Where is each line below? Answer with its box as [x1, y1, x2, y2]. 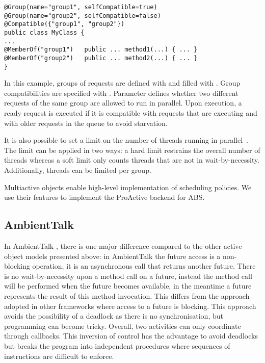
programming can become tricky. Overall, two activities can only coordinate [4, 320, 241, 331]
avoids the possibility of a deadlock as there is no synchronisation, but [4, 310, 223, 321]
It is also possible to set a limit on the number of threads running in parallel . [4, 135, 248, 145]
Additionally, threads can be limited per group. [4, 165, 151, 175]
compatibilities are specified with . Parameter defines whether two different [4, 87, 238, 98]
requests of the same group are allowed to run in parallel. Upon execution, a [4, 97, 242, 108]
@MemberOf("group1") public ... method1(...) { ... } [4, 46, 198, 54]
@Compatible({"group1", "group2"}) [4, 20, 125, 28]
